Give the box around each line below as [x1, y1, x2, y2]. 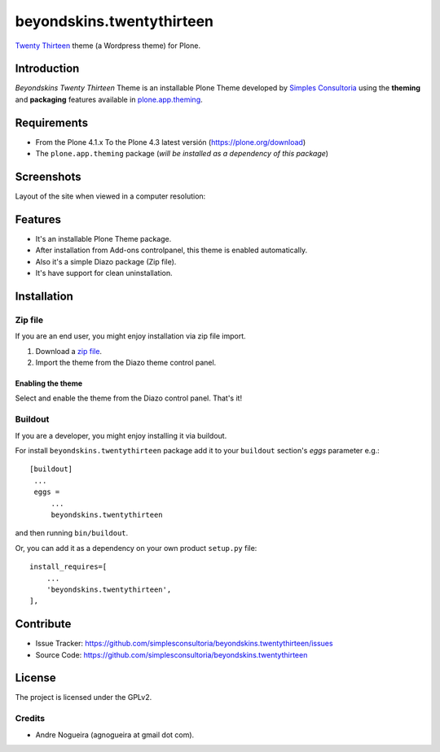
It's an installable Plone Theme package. [35, 234, 172, 243]
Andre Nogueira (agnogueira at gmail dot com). [35, 729, 195, 740]
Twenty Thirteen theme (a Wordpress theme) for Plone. [15, 41, 201, 50]
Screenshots [15, 169, 81, 183]
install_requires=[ [29, 562, 108, 571]
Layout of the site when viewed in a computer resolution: [15, 191, 206, 201]
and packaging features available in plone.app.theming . [15, 94, 203, 104]
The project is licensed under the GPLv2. [15, 693, 152, 702]
